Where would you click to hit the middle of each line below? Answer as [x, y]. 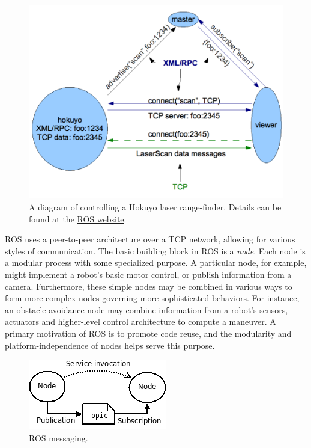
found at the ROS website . [78, 219]
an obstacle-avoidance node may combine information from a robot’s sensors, [146, 309]
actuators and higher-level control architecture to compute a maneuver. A [140, 321]
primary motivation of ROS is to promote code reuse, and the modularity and [148, 333]
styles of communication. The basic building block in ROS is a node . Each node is [155, 250]
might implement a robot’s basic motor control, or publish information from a [148, 275]
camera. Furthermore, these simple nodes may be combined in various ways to [149, 286]
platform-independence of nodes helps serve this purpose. [110, 345]
